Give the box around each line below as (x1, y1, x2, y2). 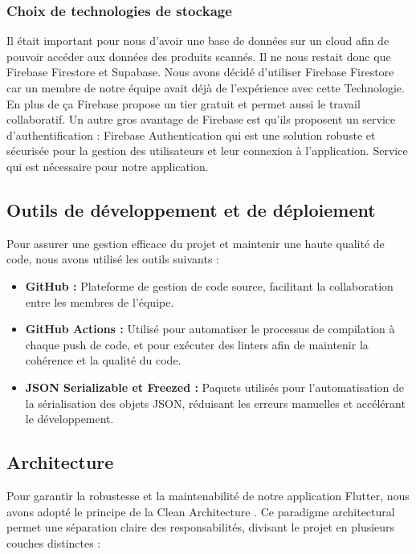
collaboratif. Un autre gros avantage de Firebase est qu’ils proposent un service (6, 111, 396, 128)
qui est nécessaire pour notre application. (6, 157, 209, 174)
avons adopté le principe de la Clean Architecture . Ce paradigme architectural (6, 503, 395, 519)
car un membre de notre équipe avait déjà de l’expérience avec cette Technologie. (6, 79, 405, 96)
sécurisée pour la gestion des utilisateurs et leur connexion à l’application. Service (6, 142, 408, 159)
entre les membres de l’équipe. (25, 293, 174, 310)
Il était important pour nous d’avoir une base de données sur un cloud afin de (6, 32, 389, 49)
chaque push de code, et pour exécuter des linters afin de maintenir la (25, 336, 369, 352)
